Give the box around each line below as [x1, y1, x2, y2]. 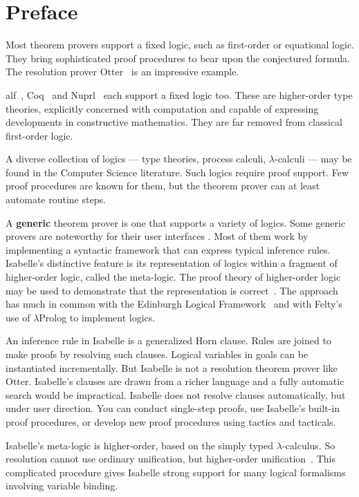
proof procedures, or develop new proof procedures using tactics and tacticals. [6, 414, 336, 429]
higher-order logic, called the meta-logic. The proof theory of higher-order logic [6, 270, 341, 284]
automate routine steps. [6, 192, 106, 207]
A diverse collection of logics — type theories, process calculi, [6, 151, 266, 166]
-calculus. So [282, 438, 335, 452]
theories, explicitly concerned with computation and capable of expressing [6, 101, 319, 115]
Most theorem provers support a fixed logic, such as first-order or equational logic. [6, 37, 354, 52]
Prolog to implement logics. [39, 310, 156, 324]
